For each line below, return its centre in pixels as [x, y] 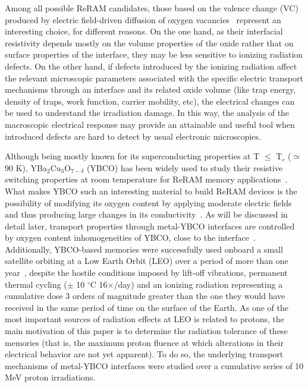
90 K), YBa [26, 167]
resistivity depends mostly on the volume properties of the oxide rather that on [149, 43]
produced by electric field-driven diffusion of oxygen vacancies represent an [143, 19]
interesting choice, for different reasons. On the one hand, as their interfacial [144, 31]
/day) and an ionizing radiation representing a [198, 284]
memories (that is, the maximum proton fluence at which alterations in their [144, 342]
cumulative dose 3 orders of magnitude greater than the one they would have [145, 296]
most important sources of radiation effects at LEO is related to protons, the [145, 319]
